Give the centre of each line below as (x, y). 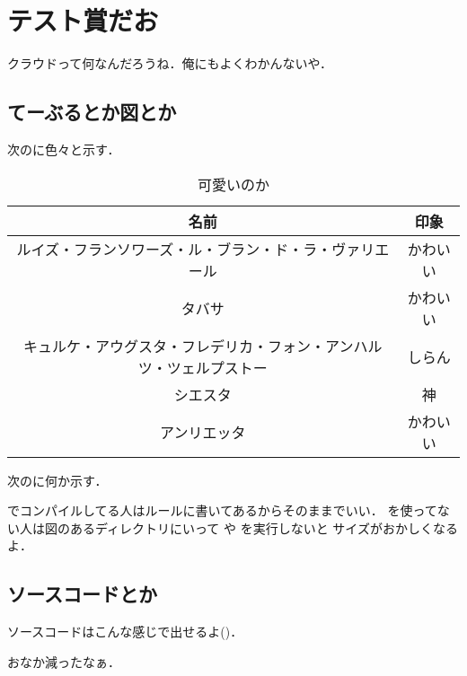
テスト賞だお (83, 20)
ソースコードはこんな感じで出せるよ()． (125, 632)
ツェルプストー (217, 367)
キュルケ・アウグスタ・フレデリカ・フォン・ (175, 346)
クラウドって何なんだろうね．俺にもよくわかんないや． (170, 63)
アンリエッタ (203, 432)
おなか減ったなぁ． (64, 661)
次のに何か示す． (57, 480)
